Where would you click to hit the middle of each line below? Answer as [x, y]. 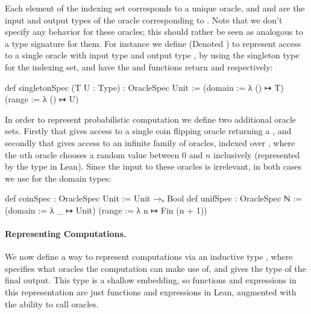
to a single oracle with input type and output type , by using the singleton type [152, 55]
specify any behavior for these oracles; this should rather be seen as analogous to [154, 32]
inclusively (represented [257, 154]
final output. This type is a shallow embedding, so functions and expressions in [151, 280]
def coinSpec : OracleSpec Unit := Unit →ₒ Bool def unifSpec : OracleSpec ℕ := [154, 198]
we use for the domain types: [58, 178]
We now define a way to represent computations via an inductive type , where [149, 257]
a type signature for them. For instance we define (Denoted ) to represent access [153, 43]
